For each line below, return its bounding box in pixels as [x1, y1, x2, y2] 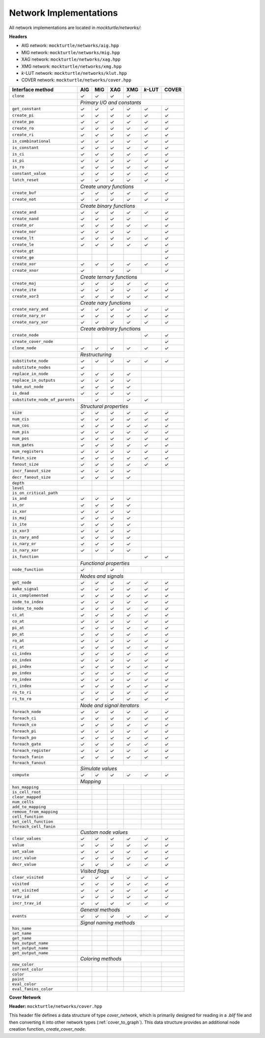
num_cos [12, 423, 29, 428]
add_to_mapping [12, 804, 46, 810]
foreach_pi [12, 729, 37, 734]
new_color [12, 962, 34, 967]
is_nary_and [12, 535, 39, 540]
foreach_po [12, 735, 37, 741]
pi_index [12, 664, 32, 669]
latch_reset [12, 177, 39, 183]
